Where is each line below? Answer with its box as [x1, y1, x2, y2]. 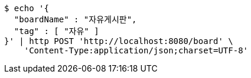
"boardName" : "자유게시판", [14, 15, 137, 24]
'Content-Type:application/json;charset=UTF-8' [24, 46, 249, 55]
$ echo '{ [4, 4, 49, 13]
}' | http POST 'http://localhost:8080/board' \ [4, 36, 233, 46]
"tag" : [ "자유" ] [14, 26, 99, 36]
